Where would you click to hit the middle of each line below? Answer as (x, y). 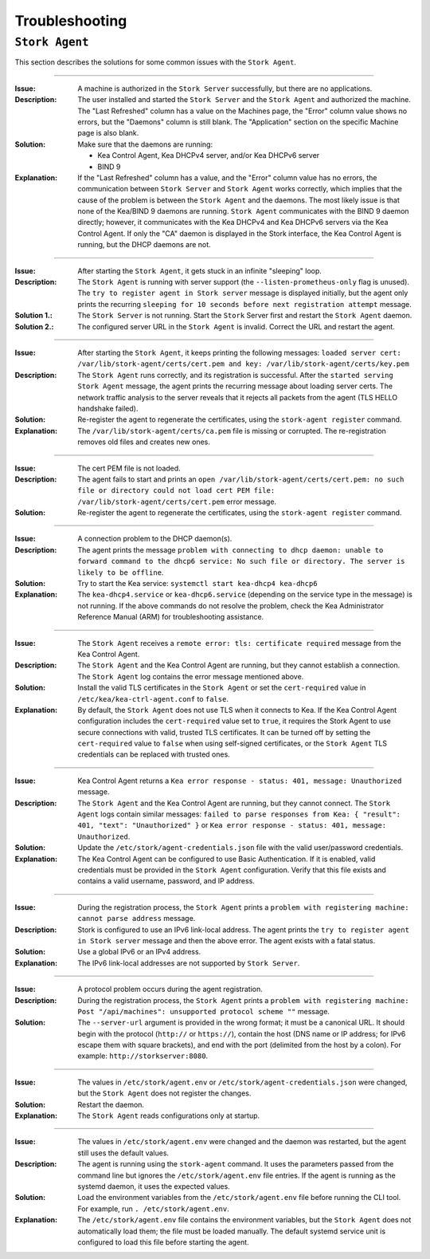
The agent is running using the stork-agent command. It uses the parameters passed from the (236, 1164)
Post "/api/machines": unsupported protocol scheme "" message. (204, 1011)
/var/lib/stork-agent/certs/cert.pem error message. (177, 502)
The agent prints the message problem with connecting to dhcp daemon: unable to (231, 549)
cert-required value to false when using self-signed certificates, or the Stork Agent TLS (233, 744)
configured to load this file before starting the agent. (164, 1242)
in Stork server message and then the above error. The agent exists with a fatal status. (227, 940)
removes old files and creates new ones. (144, 442)
